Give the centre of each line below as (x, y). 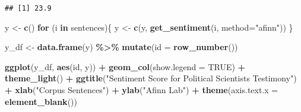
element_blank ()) (41, 101)
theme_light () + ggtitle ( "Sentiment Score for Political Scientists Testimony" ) (151, 78)
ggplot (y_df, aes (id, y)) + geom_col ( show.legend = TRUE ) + (125, 66)
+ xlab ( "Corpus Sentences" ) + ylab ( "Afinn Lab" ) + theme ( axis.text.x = (142, 90)
